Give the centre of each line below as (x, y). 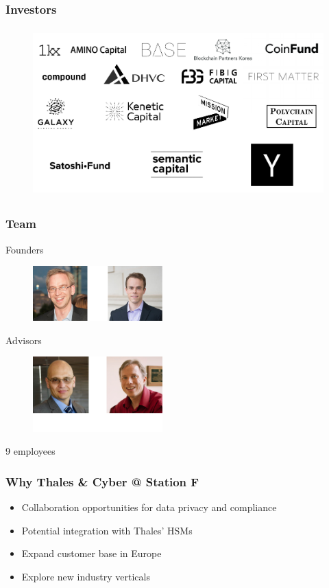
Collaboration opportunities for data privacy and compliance (149, 507)
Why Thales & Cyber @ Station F (102, 481)
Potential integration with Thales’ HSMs (107, 530)
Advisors (24, 340)
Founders (25, 249)
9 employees (31, 451)
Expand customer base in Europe (92, 553)
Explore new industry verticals (86, 576)
